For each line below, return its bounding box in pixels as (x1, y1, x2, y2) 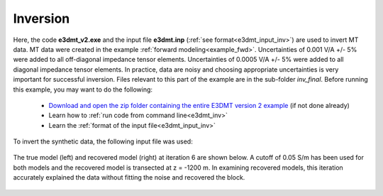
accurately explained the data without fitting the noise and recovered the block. (13, 173, 245, 182)
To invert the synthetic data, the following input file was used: (13, 137, 193, 146)
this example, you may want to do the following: (13, 85, 152, 94)
